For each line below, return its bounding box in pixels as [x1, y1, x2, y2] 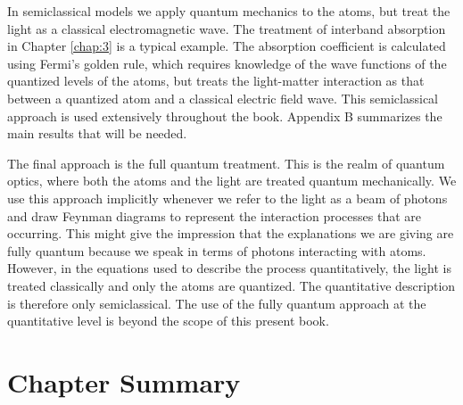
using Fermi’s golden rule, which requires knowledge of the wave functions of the [7, 54, 447, 72]
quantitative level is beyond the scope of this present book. [7, 311, 329, 330]
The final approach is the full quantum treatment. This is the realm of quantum [7, 153, 445, 172]
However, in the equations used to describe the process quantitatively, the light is [7, 259, 451, 277]
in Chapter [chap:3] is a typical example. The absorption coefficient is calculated [7, 37, 446, 55]
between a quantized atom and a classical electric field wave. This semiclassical [7, 88, 439, 107]
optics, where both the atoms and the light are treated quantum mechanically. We [7, 171, 457, 190]
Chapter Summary [7, 363, 241, 400]
